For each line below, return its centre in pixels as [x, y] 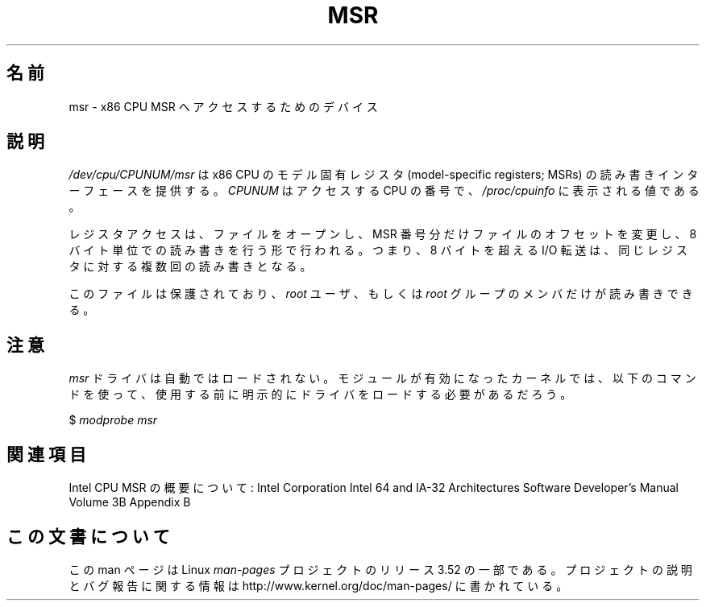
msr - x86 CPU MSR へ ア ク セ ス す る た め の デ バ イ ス [223, 106]
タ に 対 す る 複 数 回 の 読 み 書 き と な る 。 [190, 266]
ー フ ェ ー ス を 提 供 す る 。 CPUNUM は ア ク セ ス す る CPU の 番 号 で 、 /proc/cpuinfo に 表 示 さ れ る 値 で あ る [384, 191]
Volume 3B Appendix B [130, 502]
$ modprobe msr [113, 420]
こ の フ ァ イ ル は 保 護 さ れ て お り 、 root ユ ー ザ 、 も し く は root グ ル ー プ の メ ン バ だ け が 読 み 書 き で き [381, 294]
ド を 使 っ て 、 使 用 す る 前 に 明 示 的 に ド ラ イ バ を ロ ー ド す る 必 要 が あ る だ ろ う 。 [320, 394]
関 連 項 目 [46, 454]
